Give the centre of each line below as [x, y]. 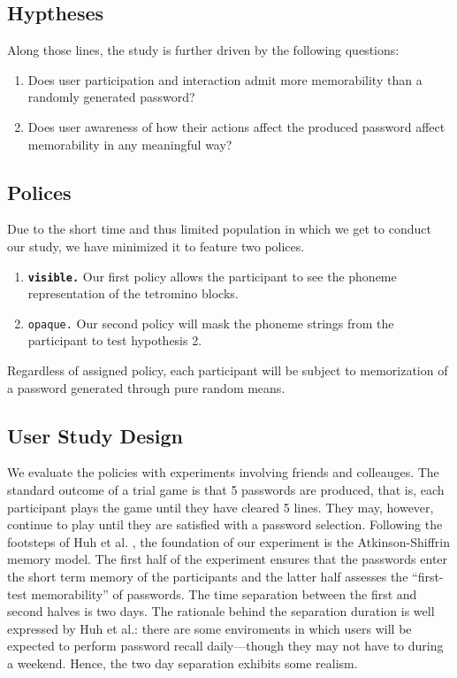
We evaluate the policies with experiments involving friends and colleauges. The [223, 472]
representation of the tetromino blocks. [133, 293]
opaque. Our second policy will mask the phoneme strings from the [211, 323]
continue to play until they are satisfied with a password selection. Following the [225, 524]
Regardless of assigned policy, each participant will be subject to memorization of [228, 370]
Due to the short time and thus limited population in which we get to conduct [219, 229]
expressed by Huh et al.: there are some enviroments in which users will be [209, 628]
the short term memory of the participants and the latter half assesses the [208, 577]
